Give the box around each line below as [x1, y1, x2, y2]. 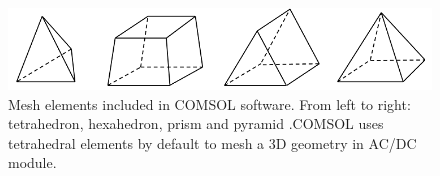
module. [8, 152, 57, 173]
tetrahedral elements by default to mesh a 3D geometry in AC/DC [8, 132, 417, 153]
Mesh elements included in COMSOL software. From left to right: [8, 93, 411, 114]
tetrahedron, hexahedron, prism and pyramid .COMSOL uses [8, 113, 384, 134]
